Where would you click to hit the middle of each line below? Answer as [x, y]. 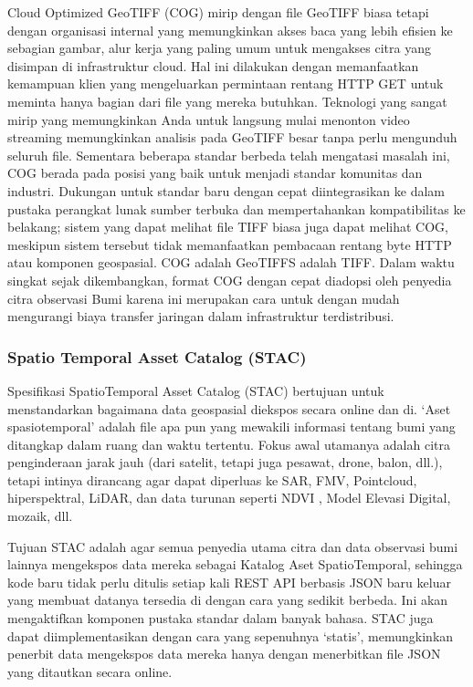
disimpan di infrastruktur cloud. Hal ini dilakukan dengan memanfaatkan [213, 65]
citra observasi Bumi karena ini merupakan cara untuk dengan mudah [204, 298]
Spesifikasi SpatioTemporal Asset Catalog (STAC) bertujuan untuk [196, 390]
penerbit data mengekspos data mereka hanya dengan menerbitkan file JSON [224, 654]
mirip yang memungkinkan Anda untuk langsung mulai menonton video [209, 119]
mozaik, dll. [40, 516]
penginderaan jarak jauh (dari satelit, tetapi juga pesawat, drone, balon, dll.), [225, 462]
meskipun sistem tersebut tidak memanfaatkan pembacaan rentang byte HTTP [230, 244]
